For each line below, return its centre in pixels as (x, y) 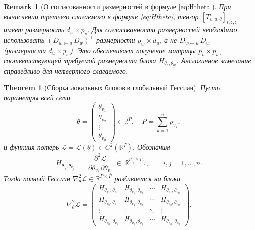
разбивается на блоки (147, 178)
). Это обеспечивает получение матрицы (133, 50)
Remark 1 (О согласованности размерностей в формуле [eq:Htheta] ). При (118, 6)
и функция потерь (32, 147)
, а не (168, 40)
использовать (24, 40)
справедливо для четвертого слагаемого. (66, 71)
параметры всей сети (37, 97)
